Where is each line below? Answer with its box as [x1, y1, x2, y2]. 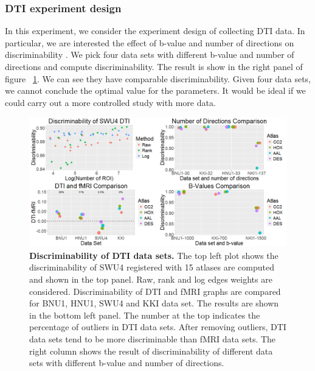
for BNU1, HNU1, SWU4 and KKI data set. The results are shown [29, 297, 279, 309]
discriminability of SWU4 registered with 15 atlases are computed [29, 261, 274, 274]
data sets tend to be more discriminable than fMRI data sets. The [29, 332, 276, 345]
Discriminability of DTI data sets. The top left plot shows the [29, 249, 279, 261]
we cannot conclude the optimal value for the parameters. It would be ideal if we [5, 84, 306, 97]
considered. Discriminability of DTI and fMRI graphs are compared [29, 284, 281, 297]
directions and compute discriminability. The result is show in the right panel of [5, 60, 303, 72]
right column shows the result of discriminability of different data [29, 344, 273, 357]
